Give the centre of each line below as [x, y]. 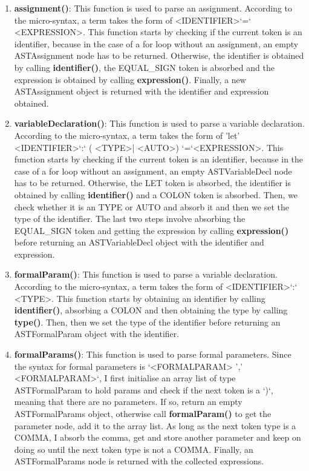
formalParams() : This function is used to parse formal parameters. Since [153, 354]
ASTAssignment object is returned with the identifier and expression [141, 91]
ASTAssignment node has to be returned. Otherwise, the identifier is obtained [159, 55]
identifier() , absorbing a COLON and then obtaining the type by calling [151, 310]
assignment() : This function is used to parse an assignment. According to [153, 8]
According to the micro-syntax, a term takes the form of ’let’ [127, 135]
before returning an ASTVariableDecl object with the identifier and [139, 242]
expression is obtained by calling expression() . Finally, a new [130, 79]
